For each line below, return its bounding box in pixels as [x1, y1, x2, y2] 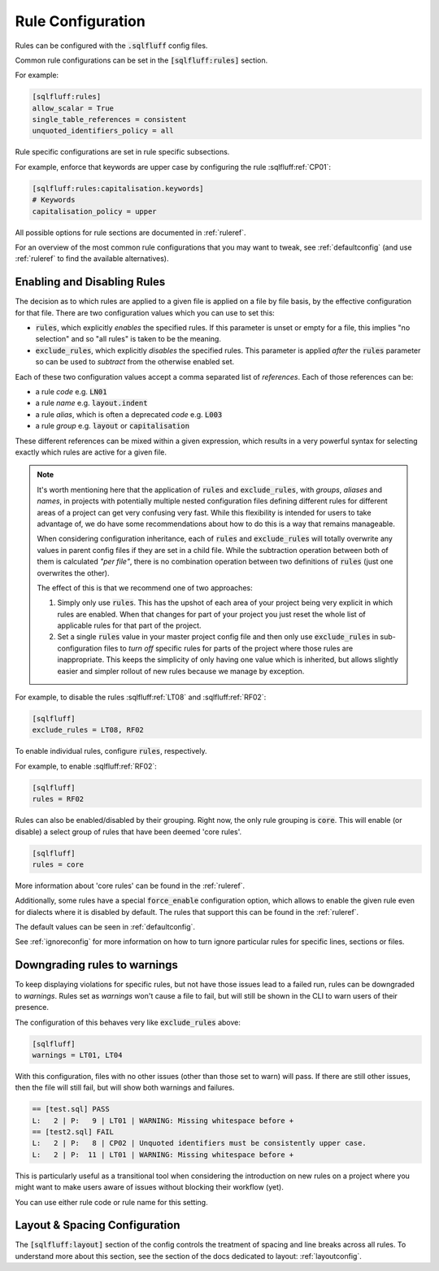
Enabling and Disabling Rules [15, 275, 166, 289]
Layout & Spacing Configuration [15, 1218, 180, 1232]
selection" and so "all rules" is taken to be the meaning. [35, 334, 221, 344]
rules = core [32, 860, 85, 869]
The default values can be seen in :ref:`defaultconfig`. [15, 922, 195, 932]
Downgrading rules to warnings [15, 958, 179, 972]
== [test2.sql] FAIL [32, 1127, 114, 1137]
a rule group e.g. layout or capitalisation [35, 421, 190, 431]
